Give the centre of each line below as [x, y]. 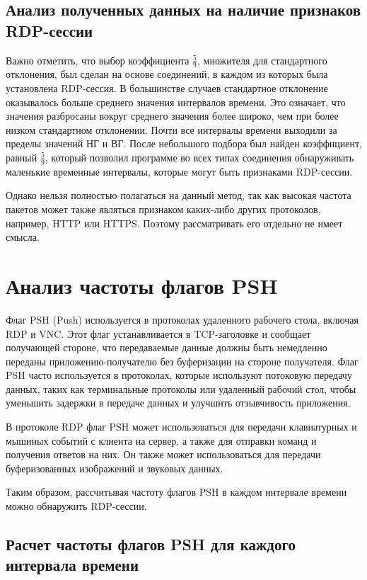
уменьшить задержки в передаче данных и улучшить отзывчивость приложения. [178, 403]
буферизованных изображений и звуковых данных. [115, 468]
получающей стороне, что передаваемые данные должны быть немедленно [167, 347]
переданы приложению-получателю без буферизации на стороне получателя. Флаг [182, 361]
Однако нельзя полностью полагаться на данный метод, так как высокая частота [179, 195]
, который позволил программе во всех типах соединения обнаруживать [199, 157]
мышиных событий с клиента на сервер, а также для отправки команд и [161, 440]
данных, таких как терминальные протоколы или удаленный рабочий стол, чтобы [181, 388]
